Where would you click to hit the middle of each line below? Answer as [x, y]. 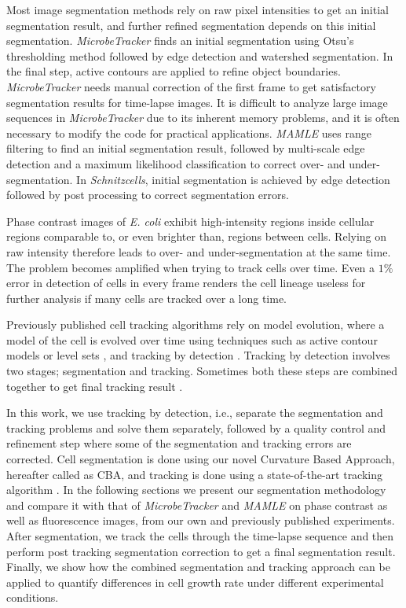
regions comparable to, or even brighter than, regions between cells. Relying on [197, 236]
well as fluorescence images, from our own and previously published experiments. [201, 520]
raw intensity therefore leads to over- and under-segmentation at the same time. [199, 251]
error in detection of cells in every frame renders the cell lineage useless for [186, 283]
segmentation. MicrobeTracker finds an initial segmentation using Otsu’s [180, 41]
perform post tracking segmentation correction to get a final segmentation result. [201, 551]
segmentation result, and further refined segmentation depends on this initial [191, 25]
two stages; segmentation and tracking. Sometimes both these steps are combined [202, 371]
